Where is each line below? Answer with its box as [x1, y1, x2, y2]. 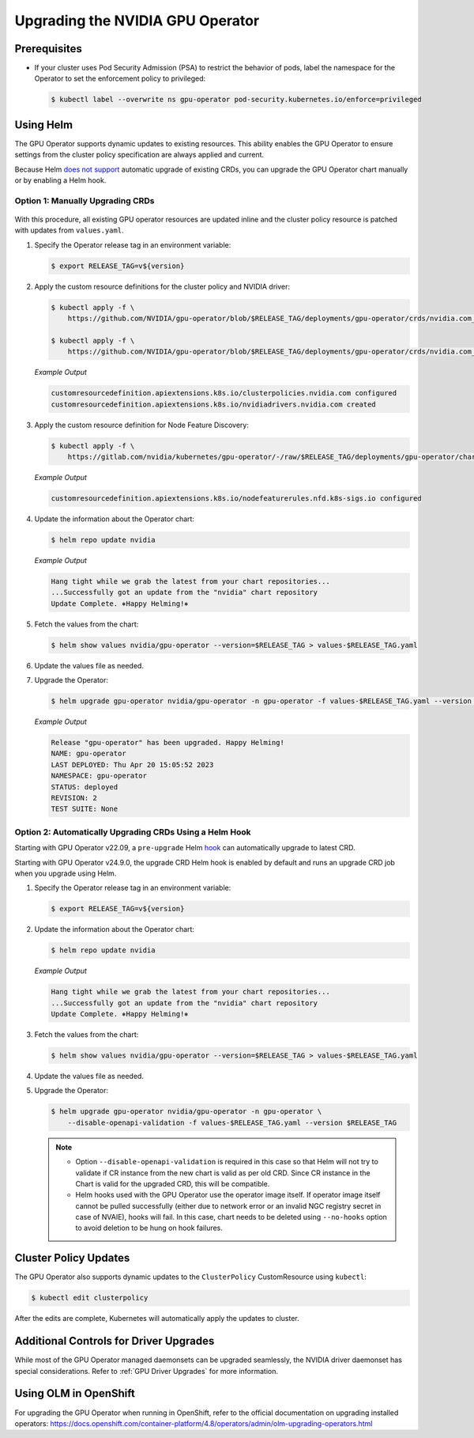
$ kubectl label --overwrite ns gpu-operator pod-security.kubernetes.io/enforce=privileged [51, 95, 422, 104]
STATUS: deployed [51, 782, 118, 791]
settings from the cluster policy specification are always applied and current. [14, 150, 265, 160]
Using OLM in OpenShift [14, 1387, 136, 1400]
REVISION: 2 [51, 793, 98, 803]
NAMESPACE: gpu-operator [51, 771, 148, 781]
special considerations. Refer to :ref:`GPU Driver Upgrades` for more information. [14, 1366, 279, 1376]
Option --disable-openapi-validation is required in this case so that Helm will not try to [75, 1157, 378, 1167]
